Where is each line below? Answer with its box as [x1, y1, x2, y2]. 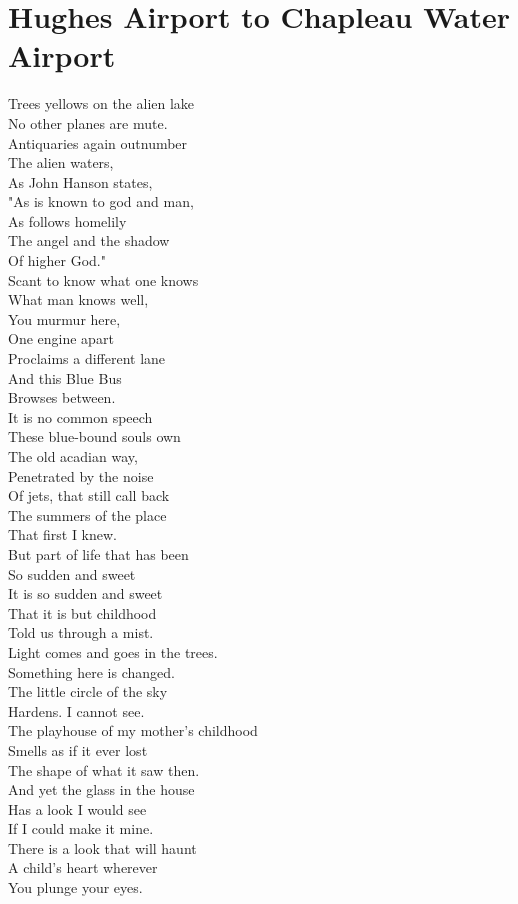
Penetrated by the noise [8, 465, 154, 486]
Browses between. [8, 387, 116, 408]
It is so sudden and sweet [8, 583, 163, 604]
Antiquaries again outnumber [8, 132, 188, 153]
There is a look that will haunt [8, 837, 197, 858]
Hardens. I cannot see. [8, 700, 145, 721]
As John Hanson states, [8, 171, 153, 192]
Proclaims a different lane [8, 348, 166, 369]
